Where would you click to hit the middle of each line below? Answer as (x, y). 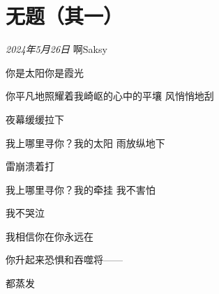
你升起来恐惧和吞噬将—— (64, 260)
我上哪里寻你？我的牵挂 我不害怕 (81, 189)
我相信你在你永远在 (50, 236)
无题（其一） (65, 16)
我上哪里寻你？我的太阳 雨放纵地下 (85, 142)
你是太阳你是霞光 (45, 72)
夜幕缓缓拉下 (35, 119)
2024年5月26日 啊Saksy (56, 49)
